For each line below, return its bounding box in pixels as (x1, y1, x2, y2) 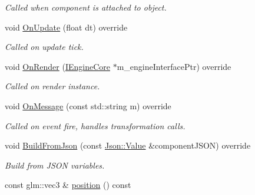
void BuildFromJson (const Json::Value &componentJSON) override (5, 139, 251, 152)
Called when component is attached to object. (5, 1, 167, 13)
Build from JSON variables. (5, 159, 105, 171)
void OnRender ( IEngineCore (5, 60, 110, 72)
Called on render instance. (5, 80, 100, 92)
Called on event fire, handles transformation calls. (5, 119, 186, 132)
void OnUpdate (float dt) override (5, 21, 128, 33)
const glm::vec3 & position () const (5, 179, 131, 191)
